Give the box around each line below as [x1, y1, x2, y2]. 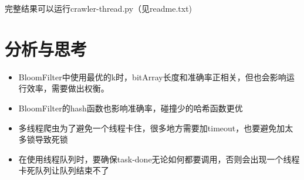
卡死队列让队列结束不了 [18, 164, 109, 176]
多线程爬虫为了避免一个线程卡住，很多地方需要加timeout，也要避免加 [18, 121, 285, 134]
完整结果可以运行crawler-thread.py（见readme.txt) [5, 2, 192, 14]
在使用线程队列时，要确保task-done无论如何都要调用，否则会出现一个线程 [18, 152, 300, 165]
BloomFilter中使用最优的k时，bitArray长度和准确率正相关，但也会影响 [18, 70, 286, 83]
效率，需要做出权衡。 [26, 82, 109, 94]
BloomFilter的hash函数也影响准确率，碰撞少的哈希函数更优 [18, 101, 243, 114]
